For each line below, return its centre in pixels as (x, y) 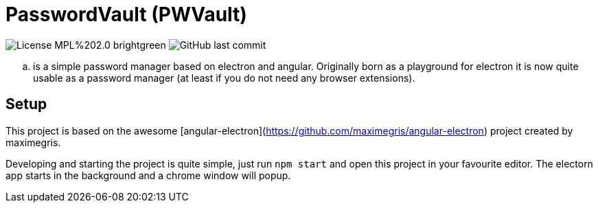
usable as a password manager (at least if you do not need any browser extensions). (224, 78)
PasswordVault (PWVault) (126, 14)
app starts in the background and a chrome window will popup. (148, 175)
